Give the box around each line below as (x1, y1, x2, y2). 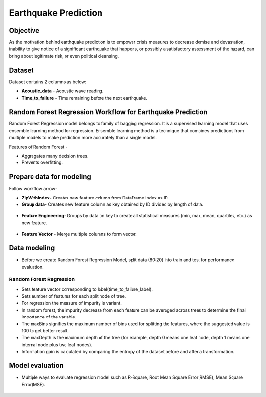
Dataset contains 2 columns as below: (9, 79, 87, 85)
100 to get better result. (21, 328, 69, 334)
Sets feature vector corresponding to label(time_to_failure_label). (21, 286, 153, 292)
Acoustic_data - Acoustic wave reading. (21, 88, 104, 94)
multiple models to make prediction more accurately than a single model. (9, 135, 157, 141)
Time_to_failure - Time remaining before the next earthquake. (21, 95, 148, 101)
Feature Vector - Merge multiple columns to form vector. (21, 231, 137, 237)
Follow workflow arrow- (9, 186, 58, 192)
